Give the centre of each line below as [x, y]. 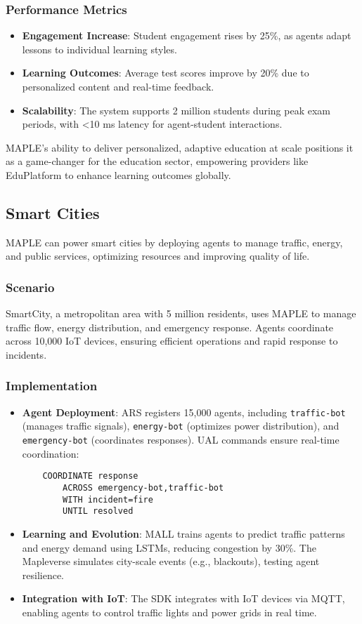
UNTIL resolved [98, 511]
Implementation [52, 386]
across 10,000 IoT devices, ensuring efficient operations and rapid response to [172, 341]
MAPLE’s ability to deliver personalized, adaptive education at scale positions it [180, 147]
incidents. [26, 354]
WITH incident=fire [108, 499]
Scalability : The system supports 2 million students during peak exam [176, 110]
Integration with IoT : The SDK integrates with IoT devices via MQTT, [183, 598]
